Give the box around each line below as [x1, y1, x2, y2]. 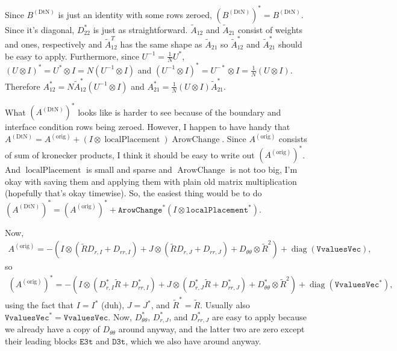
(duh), [101, 299, 125, 311]
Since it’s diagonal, [5, 23, 75, 36]
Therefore [5, 79, 40, 92]
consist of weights [237, 23, 303, 36]
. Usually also [200, 299, 250, 311]
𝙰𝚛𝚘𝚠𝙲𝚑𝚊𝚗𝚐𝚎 [117, 205, 163, 214]
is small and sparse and [86, 163, 172, 176]
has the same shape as [120, 38, 202, 51]
